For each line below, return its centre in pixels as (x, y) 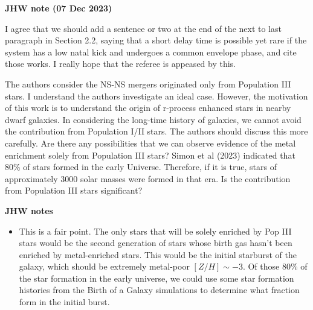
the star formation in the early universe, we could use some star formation (156, 278)
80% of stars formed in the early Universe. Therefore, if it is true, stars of (141, 167)
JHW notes (29, 210)
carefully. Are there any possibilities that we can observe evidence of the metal (150, 143)
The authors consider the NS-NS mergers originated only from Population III (148, 84)
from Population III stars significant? (74, 190)
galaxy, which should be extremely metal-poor (104, 266)
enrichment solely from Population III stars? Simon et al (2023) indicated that (150, 155)
